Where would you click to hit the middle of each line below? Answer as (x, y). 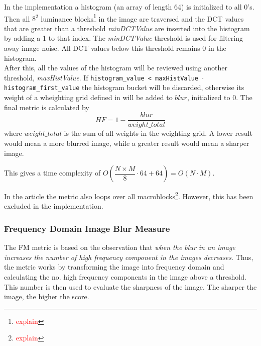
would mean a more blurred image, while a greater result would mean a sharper (127, 143)
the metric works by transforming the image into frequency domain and (114, 267)
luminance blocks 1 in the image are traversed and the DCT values (142, 18)
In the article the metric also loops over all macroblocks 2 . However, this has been (129, 195)
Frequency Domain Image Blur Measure (87, 228)
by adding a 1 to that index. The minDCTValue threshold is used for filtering (123, 38)
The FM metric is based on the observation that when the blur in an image (120, 247)
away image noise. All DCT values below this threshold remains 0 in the (115, 48)
